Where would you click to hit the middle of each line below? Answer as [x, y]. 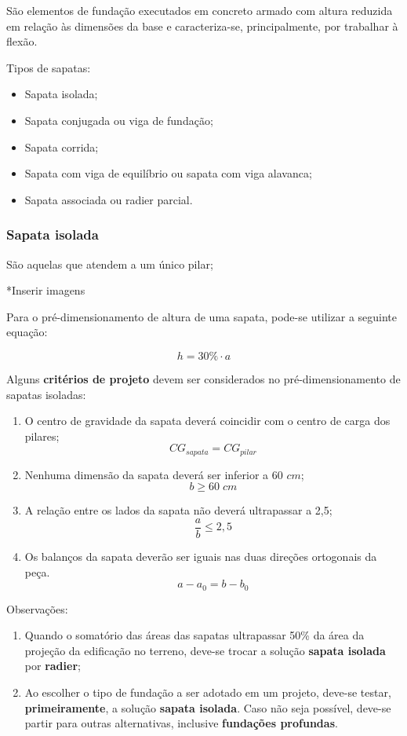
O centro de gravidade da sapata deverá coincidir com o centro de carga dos [207, 421]
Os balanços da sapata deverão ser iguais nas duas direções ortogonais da [201, 557]
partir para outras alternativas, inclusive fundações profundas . [181, 723]
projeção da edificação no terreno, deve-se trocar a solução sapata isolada [205, 650]
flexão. [22, 41]
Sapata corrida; [62, 146]
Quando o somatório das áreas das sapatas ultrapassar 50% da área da [194, 635]
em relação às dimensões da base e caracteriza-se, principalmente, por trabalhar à [202, 26]
